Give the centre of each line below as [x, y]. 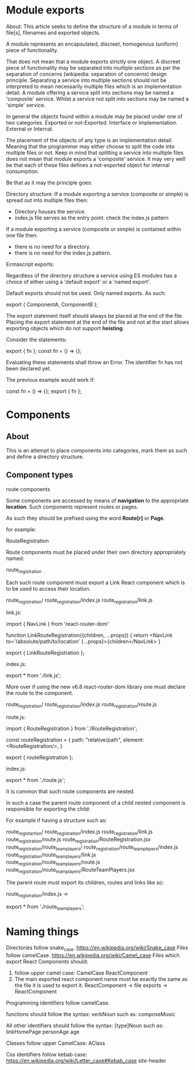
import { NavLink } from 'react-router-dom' [58, 624]
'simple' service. [26, 105]
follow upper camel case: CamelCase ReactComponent [81, 973]
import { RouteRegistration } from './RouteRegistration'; [72, 729]
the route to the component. [40, 693]
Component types [40, 475]
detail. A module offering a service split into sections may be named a [90, 92]
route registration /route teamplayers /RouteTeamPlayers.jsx [71, 870]
